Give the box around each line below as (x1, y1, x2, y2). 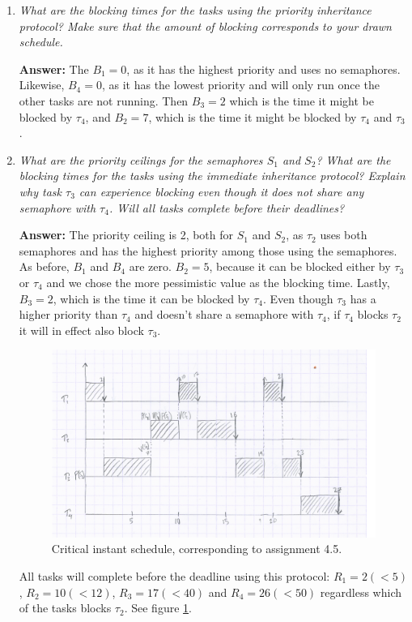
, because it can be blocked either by (209, 258, 391, 275)
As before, (19, 258, 70, 275)
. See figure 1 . (124, 599, 192, 616)
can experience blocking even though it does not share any (79, 182, 364, 199)
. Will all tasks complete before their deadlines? (108, 199, 345, 216)
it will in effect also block (19, 321, 144, 338)
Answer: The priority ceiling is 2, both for (19, 226, 234, 243)
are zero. (129, 258, 172, 275)
